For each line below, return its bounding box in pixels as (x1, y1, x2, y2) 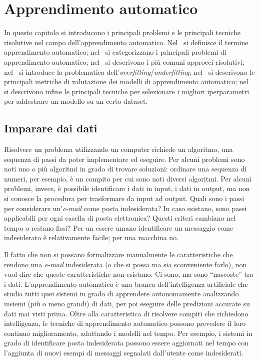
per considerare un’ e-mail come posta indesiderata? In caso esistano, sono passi (4, 203, 247, 213)
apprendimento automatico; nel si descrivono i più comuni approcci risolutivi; (4, 56, 245, 67)
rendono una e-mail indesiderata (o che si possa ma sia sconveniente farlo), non (4, 259, 247, 269)
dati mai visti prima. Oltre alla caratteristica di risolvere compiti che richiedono (4, 308, 248, 318)
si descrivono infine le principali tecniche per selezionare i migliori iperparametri (4, 86, 249, 96)
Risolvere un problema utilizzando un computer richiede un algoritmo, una (4, 144, 233, 154)
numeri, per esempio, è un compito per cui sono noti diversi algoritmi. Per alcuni (4, 173, 252, 184)
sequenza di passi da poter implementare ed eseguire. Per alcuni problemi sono (4, 153, 245, 164)
